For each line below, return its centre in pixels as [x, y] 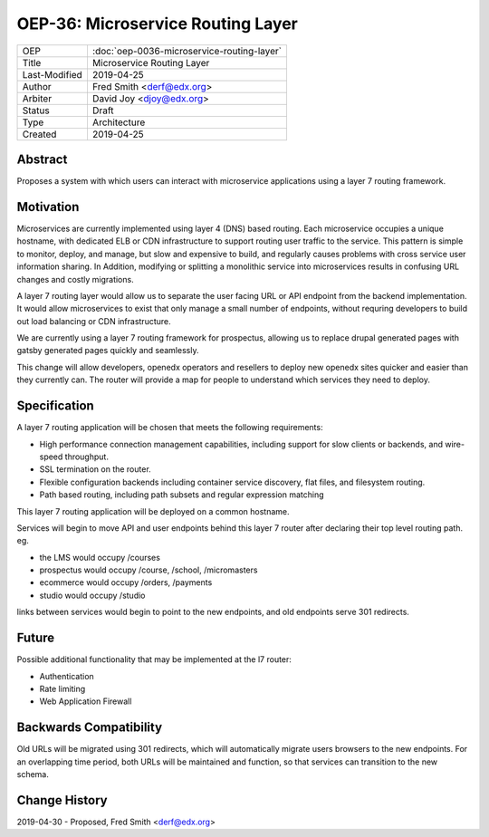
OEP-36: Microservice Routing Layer [158, 24]
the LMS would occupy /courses [100, 557]
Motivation [48, 207]
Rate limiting [62, 688]
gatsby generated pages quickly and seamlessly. [108, 351]
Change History [62, 800]
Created [39, 134]
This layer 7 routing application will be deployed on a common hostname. [153, 511]
